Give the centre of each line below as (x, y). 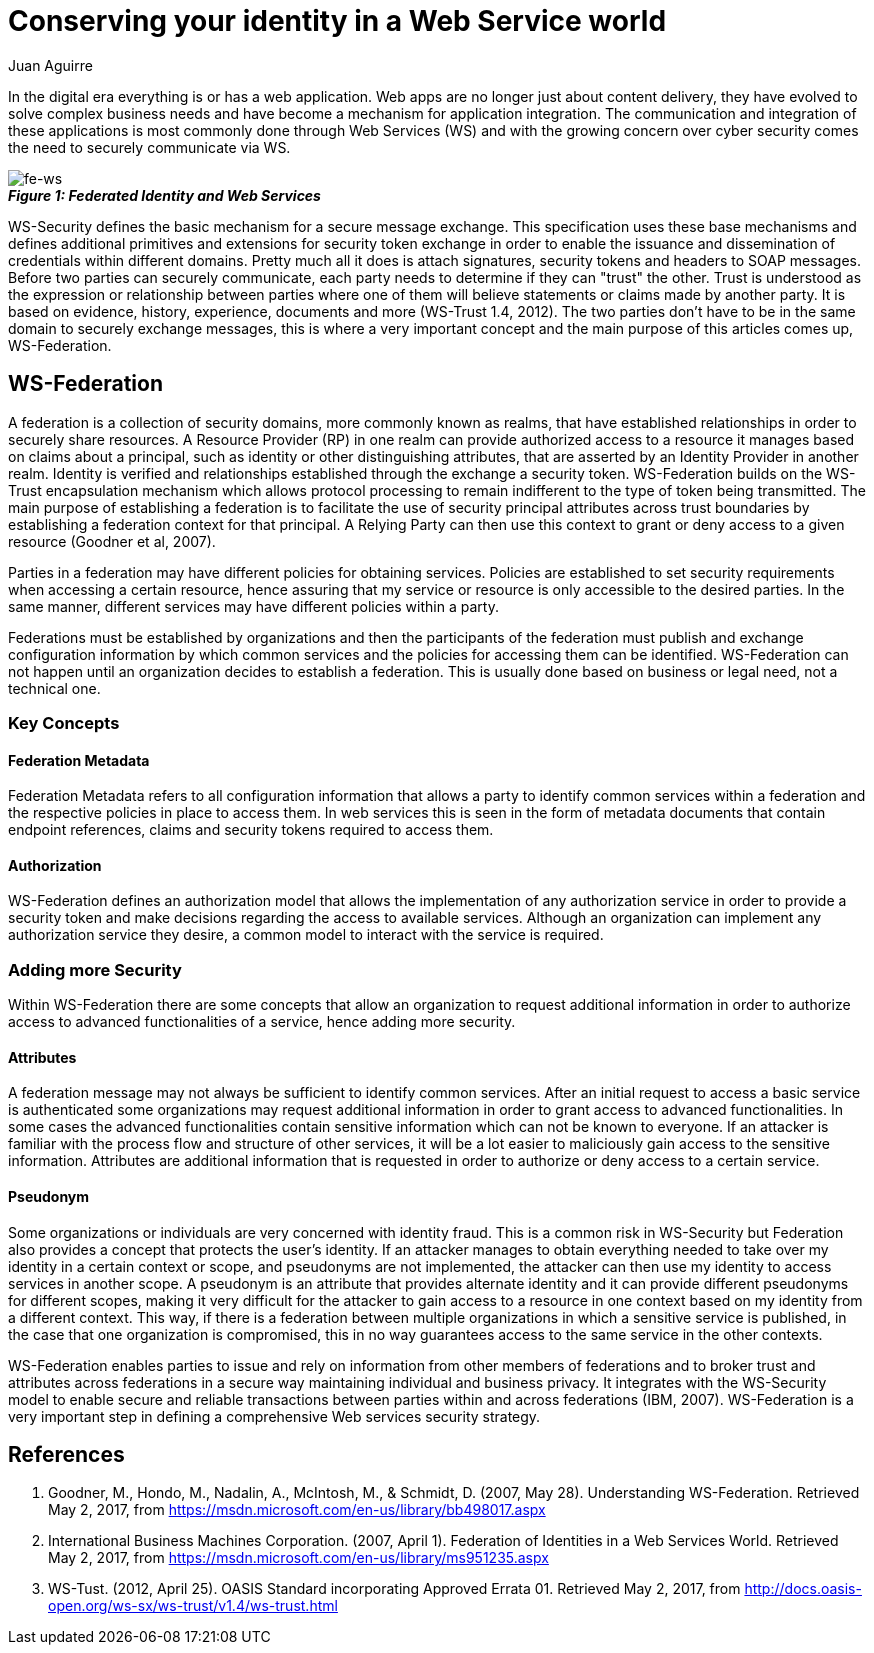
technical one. (54, 688)
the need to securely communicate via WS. (149, 147)
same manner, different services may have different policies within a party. (253, 606)
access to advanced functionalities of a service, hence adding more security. (262, 1022)
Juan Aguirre (50, 65)
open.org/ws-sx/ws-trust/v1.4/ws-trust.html (193, 1606)
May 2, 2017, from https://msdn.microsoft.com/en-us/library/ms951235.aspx (298, 1558)
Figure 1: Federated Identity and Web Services (164, 195)
